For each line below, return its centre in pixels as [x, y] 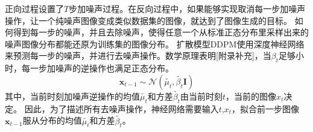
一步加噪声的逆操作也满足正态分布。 [102, 68]
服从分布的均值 [52, 120]
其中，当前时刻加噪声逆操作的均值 [72, 96]
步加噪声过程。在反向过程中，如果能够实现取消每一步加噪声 [187, 8]
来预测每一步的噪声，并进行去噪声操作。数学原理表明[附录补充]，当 [138, 55]
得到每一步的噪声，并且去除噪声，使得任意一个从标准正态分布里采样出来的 [161, 32]
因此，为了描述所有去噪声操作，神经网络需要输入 [122, 108]
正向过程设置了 [34, 8]
